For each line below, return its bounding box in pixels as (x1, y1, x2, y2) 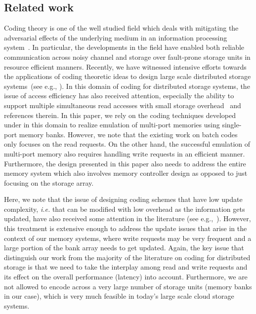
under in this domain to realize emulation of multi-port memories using (4, 119, 220, 130)
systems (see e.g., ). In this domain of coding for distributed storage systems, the (4, 80, 250, 91)
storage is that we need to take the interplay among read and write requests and (4, 262, 248, 272)
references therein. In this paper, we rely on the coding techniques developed (4, 110, 236, 120)
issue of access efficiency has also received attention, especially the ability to (4, 90, 234, 101)
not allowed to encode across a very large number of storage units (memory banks (4, 281, 252, 291)
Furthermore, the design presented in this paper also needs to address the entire (4, 158, 246, 168)
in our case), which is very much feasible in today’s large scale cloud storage (4, 291, 234, 301)
